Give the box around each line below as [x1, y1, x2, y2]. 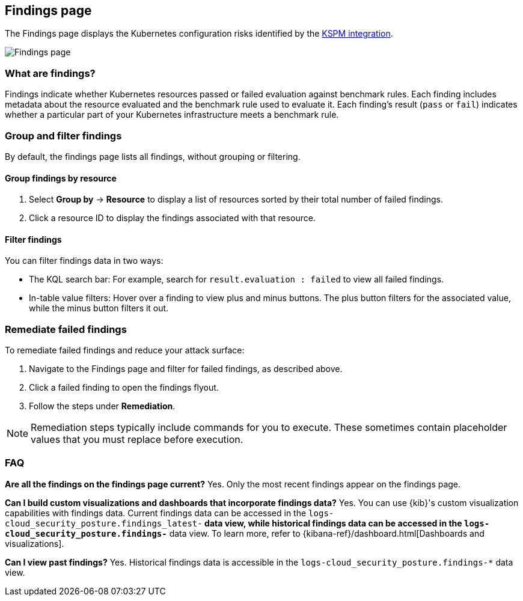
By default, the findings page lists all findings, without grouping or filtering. [5, 151, 301, 162]
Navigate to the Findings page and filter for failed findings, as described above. [29, 364, 343, 374]
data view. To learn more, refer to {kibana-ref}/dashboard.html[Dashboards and [169, 528, 485, 538]
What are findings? [5, 67, 96, 79]
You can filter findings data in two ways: [5, 255, 164, 266]
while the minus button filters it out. [29, 303, 169, 314]
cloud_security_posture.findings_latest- [5, 518, 203, 528]
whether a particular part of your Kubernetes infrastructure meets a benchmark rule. [5, 109, 339, 120]
